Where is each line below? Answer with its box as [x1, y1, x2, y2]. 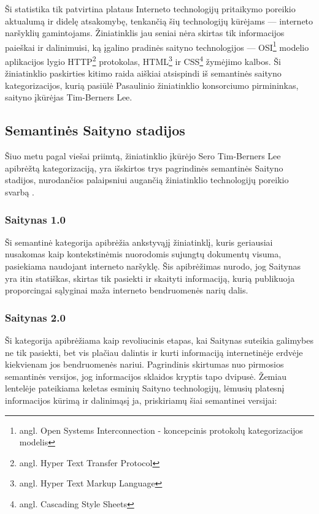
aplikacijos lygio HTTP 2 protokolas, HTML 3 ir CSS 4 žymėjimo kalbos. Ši [5, 53, 281, 67]
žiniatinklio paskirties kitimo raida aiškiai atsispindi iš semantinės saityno [5, 67, 282, 80]
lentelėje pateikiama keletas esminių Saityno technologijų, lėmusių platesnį [5, 382, 285, 395]
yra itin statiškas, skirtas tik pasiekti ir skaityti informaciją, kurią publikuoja [5, 271, 295, 284]
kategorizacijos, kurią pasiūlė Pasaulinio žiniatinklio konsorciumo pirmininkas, [5, 78, 299, 91]
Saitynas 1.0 [5, 211, 66, 227]
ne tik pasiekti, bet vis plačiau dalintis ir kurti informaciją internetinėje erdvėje [5, 346, 303, 358]
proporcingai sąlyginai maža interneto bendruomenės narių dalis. [5, 284, 248, 297]
